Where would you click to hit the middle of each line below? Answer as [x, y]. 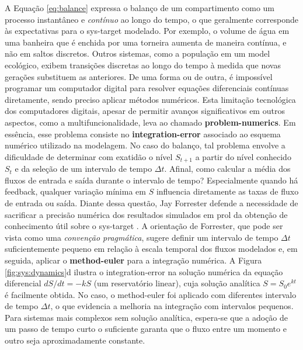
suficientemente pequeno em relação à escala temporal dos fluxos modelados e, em [151, 249]
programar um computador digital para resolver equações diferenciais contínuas [147, 88]
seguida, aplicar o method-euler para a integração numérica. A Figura [133, 260]
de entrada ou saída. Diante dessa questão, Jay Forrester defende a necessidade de [151, 202]
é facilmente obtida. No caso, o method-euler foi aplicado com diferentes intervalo [151, 294]
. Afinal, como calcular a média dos [227, 169]
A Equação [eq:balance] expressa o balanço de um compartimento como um [140, 8]
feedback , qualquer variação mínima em [75, 191]
